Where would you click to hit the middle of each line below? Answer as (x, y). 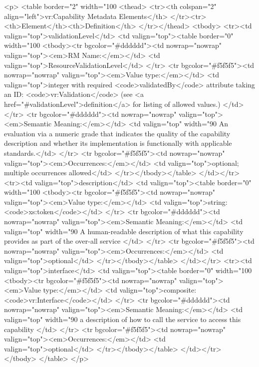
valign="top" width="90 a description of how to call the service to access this (123, 319)
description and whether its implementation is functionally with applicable (118, 143)
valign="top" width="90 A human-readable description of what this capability (124, 231)
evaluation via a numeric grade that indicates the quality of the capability (117, 133)
